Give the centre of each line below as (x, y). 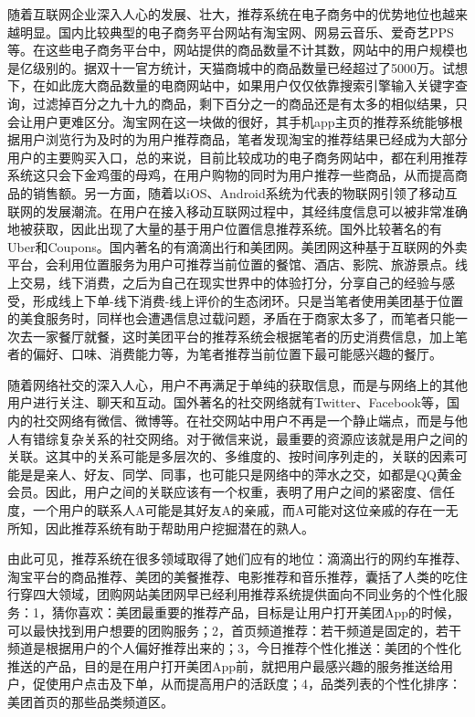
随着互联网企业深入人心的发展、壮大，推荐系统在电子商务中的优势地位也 (225, 14)
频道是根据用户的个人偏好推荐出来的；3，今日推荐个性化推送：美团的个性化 (234, 648)
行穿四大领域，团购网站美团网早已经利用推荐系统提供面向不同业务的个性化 (231, 594)
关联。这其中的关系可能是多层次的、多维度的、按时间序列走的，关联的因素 (231, 456)
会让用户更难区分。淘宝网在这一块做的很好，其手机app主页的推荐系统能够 (229, 121)
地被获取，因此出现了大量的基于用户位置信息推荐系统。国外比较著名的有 (225, 229)
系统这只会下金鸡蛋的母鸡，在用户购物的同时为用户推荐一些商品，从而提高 (231, 175)
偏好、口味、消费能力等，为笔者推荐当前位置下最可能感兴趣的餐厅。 (237, 354)
